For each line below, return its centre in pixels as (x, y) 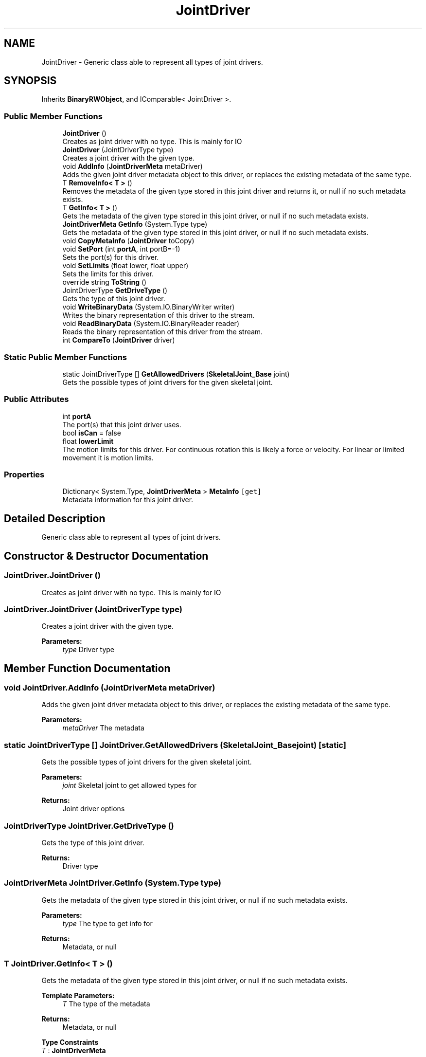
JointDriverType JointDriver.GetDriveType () (89, 826)
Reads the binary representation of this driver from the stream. (163, 332)
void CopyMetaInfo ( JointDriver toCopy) (128, 241)
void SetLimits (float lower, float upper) (125, 266)
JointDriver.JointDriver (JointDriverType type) (93, 609)
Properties (24, 475)
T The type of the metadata (106, 1004)
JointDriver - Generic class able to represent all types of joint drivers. (152, 62)
